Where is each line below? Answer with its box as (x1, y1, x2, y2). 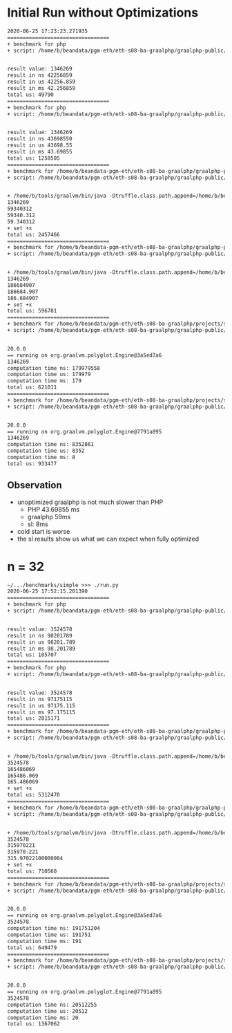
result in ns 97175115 (7, 696, 72, 702)
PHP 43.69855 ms (27, 505, 80, 513)
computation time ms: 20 (7, 1014, 79, 1021)
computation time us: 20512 (7, 1007, 88, 1014)
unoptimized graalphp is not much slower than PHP (17, 498, 164, 506)
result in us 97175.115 (7, 702, 76, 709)
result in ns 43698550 (7, 136, 72, 142)
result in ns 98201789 (7, 632, 72, 639)
